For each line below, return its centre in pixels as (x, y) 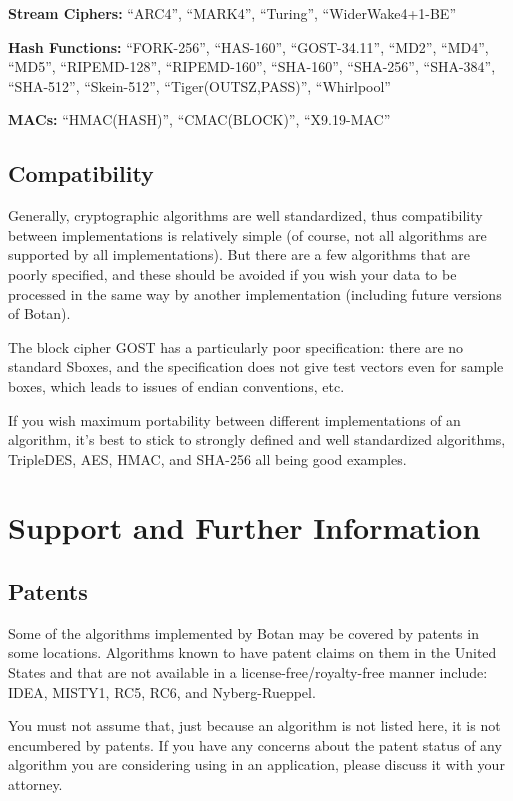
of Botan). (39, 313)
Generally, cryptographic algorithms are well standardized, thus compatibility (245, 215)
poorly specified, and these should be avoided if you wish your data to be (232, 273)
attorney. (35, 784)
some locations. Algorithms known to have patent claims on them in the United (252, 652)
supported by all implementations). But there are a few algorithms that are (239, 254)
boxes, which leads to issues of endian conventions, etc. (176, 385)
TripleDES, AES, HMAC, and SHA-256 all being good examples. (207, 458)
